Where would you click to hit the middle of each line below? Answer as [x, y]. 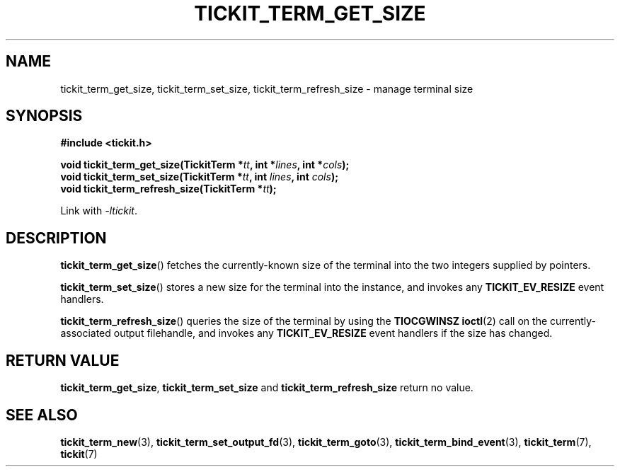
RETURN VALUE [63, 360]
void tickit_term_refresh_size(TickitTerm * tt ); [168, 189]
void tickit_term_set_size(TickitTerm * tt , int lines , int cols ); [199, 177]
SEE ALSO [42, 415]
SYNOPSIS [44, 116]
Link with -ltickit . [99, 211]
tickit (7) [79, 454]
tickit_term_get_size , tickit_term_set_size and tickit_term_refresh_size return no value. [267, 388]
